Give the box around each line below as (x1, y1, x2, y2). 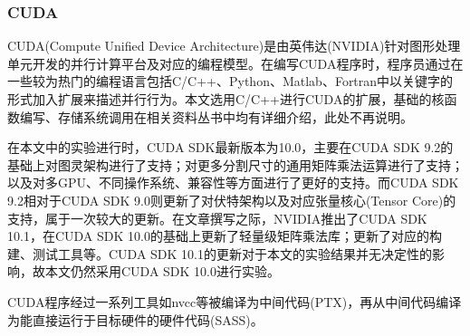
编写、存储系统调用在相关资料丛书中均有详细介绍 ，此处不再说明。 (19, 107, 413, 126)
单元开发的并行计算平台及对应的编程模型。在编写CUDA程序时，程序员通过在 (7, 53, 464, 72)
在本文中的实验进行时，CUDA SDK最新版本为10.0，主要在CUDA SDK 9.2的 (7, 138, 454, 157)
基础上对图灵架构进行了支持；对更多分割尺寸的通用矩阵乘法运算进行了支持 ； (7, 155, 464, 174)
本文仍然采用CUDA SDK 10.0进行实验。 (44, 262, 280, 281)
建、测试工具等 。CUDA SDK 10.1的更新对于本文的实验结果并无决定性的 (7, 244, 432, 263)
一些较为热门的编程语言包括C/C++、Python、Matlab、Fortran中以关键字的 (7, 72, 454, 91)
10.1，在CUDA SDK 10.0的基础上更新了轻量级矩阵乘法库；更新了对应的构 (7, 226, 442, 245)
